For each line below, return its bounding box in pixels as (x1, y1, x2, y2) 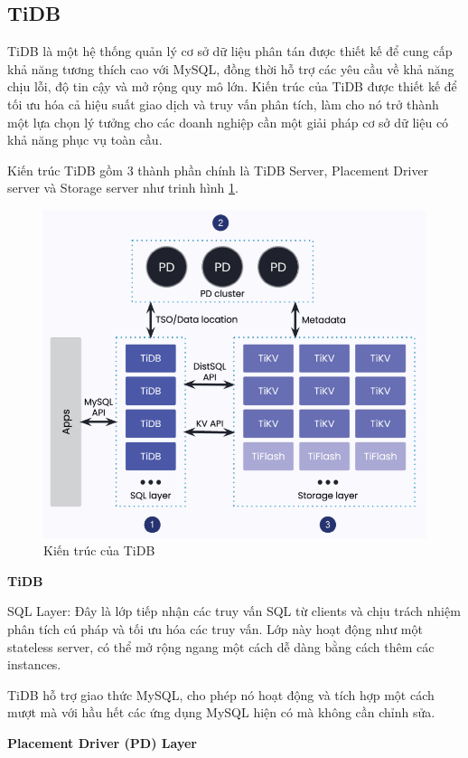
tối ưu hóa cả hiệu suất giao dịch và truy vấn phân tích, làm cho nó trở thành (7, 94, 439, 113)
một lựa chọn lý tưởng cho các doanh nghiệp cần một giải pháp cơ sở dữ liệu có (7, 112, 449, 131)
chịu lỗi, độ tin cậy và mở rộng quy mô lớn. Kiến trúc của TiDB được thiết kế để (7, 77, 457, 96)
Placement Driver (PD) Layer (7, 733, 197, 752)
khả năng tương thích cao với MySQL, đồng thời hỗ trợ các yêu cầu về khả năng (7, 59, 454, 78)
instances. (7, 655, 61, 674)
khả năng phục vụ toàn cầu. (7, 130, 163, 149)
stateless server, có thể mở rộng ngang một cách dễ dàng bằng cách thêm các (7, 637, 435, 656)
